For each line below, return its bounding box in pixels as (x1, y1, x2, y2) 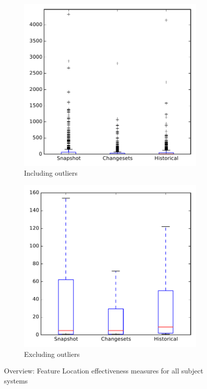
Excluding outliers (24, 348, 80, 359)
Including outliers (24, 168, 78, 178)
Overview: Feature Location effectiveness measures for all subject (4, 365, 203, 376)
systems (4, 375, 28, 385)
